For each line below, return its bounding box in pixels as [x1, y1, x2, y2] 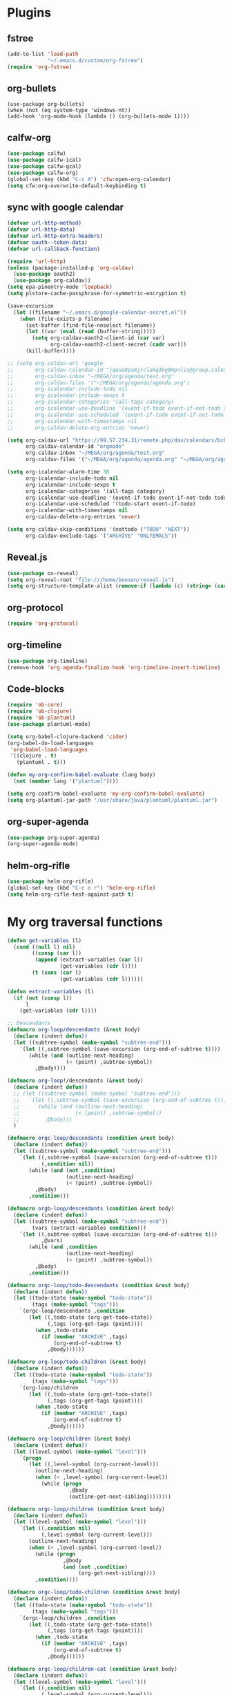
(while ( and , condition [28, 1244, 97, 1251]
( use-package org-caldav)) [13, 277, 91, 284]
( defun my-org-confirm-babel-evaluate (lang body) [7, 771, 156, 778]
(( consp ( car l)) [32, 950, 81, 957]
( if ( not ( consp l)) [13, 994, 72, 1002]
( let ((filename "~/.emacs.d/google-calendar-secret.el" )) [13, 309, 187, 316]
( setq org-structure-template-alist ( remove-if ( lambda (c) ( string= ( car [7, 583, 227, 590]
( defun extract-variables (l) [7, 988, 95, 995]
